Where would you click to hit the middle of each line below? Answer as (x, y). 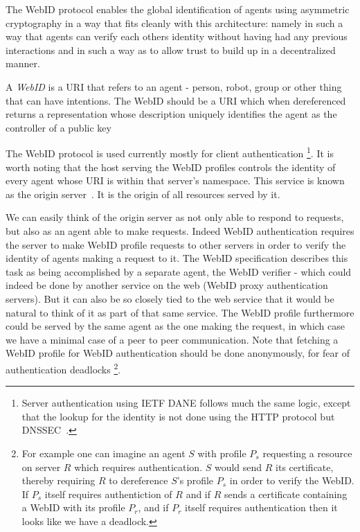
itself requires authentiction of (108, 494)
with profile (222, 453)
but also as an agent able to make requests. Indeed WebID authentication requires (180, 230)
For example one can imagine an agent (103, 453)
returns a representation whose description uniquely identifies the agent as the (171, 114)
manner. (23, 63)
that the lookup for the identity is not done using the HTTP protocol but (178, 416)
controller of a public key (58, 127)
